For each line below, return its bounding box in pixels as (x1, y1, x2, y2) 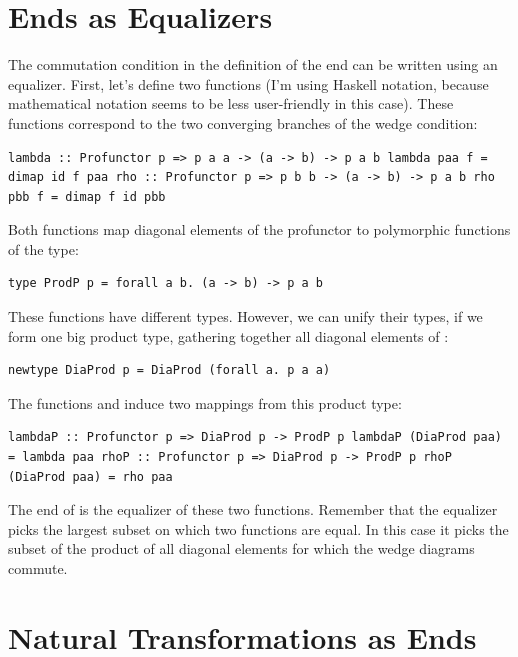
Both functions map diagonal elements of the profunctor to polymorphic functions (8, 219, 511, 240)
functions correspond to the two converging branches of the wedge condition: (8, 112, 478, 133)
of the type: (8, 238, 79, 259)
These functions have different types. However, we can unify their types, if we (8, 306, 483, 327)
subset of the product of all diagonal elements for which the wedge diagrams (8, 538, 475, 559)
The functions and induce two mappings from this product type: (8, 392, 402, 413)
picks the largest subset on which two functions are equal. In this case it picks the (8, 518, 509, 539)
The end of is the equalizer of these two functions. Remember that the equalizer (8, 499, 498, 520)
